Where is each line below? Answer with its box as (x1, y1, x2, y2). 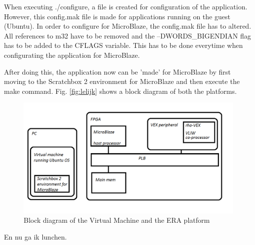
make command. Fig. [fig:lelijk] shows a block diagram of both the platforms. (4, 85, 237, 96)
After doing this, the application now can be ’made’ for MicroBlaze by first (4, 66, 231, 77)
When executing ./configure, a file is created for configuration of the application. (4, 1, 248, 11)
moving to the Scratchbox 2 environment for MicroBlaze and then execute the (4, 76, 240, 86)
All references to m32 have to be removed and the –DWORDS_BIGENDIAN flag (4, 30, 251, 41)
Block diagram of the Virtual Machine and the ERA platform (24, 215, 210, 225)
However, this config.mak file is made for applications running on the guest (4, 11, 230, 21)
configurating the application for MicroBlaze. (4, 49, 140, 60)
